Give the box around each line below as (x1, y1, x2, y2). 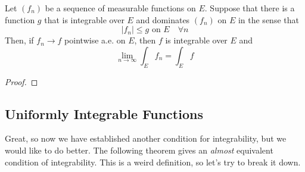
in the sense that (238, 13, 299, 26)
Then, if (5, 34, 34, 46)
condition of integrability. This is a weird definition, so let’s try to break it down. (5, 155, 301, 168)
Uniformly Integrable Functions (5, 104, 203, 123)
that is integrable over (44, 13, 125, 26)
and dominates (136, 13, 190, 26)
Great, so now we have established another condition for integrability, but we (5, 132, 287, 145)
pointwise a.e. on (64, 34, 126, 46)
